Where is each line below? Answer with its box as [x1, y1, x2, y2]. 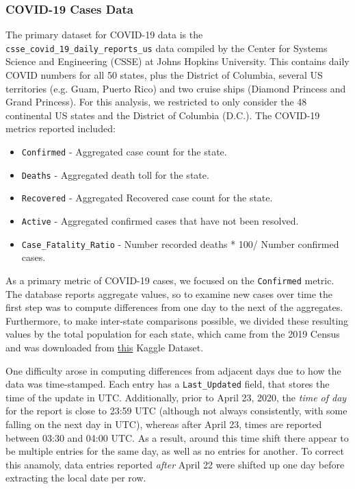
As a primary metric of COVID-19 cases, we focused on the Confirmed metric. [5, 273, 334, 287]
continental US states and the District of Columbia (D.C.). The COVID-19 [5, 108, 320, 122]
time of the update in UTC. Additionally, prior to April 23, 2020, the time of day [5, 390, 347, 404]
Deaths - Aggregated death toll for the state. [21, 167, 209, 181]
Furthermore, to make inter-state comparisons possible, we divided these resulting [5, 313, 349, 327]
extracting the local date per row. [5, 471, 146, 485]
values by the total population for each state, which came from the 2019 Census [5, 327, 340, 341]
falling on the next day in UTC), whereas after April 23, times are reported [5, 416, 322, 431]
